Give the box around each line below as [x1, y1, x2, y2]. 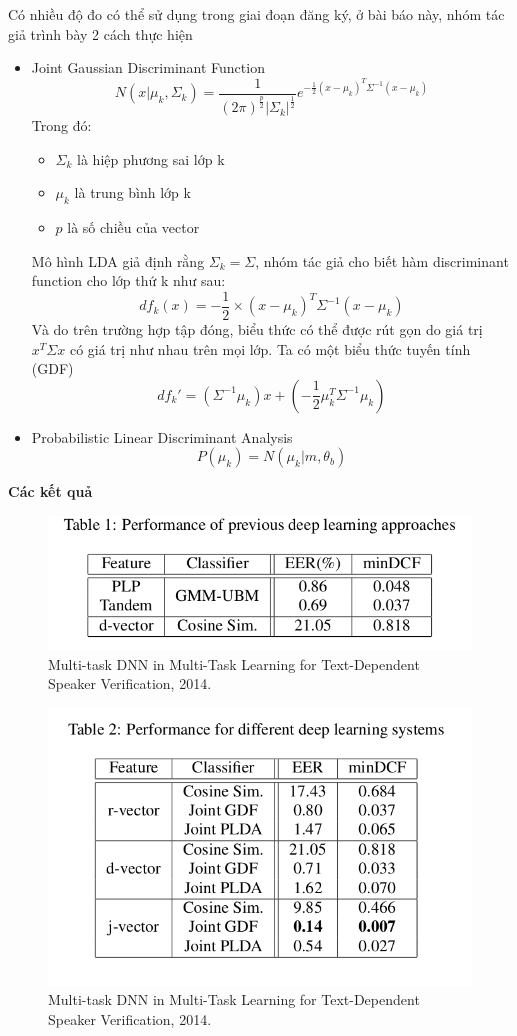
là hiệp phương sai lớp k [77, 148, 225, 169]
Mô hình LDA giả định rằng [31, 250, 205, 271]
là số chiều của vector [67, 217, 200, 238]
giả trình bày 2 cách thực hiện [8, 23, 193, 44]
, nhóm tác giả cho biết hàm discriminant [255, 250, 509, 271]
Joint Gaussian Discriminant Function [31, 57, 265, 78]
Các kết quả [8, 481, 93, 502]
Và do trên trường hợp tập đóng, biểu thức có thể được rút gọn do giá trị [31, 319, 483, 340]
